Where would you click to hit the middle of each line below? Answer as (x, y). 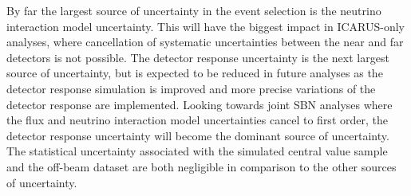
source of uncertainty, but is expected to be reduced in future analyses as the (195, 73)
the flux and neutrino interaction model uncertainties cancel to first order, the (197, 120)
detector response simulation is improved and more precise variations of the (191, 88)
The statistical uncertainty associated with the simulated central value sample (197, 151)
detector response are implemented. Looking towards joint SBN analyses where (200, 104)
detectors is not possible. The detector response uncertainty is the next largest (198, 57)
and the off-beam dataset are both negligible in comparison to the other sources (202, 166)
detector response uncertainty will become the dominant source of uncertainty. (198, 135)
